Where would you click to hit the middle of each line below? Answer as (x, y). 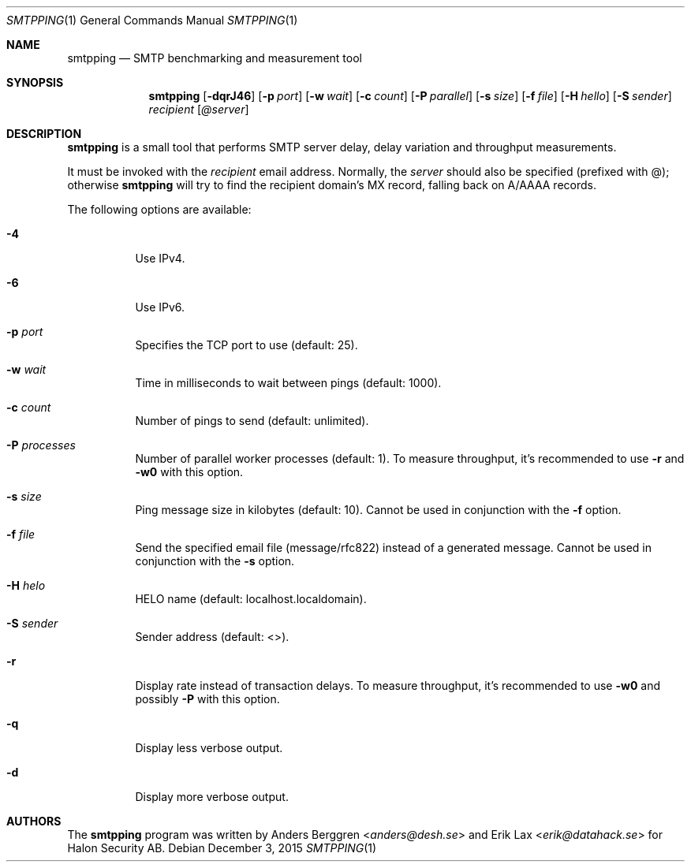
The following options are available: (159, 209)
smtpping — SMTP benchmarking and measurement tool (215, 58)
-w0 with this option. (189, 472)
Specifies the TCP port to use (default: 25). (247, 345)
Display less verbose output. (209, 748)
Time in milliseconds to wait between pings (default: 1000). (288, 383)
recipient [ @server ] (199, 109)
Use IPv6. (160, 307)
